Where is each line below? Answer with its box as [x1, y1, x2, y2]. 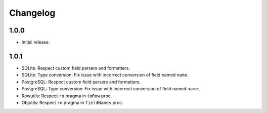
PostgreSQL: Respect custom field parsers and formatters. [21, 79, 141, 85]
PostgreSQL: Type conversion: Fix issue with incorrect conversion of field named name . [21, 86, 200, 92]
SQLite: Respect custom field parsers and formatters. [21, 65, 130, 71]
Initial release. [21, 39, 50, 45]
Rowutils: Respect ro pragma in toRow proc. [21, 93, 112, 99]
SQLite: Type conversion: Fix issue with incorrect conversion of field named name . [21, 72, 189, 78]
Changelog [9, 7, 55, 18]
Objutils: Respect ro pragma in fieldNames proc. [21, 99, 124, 106]
